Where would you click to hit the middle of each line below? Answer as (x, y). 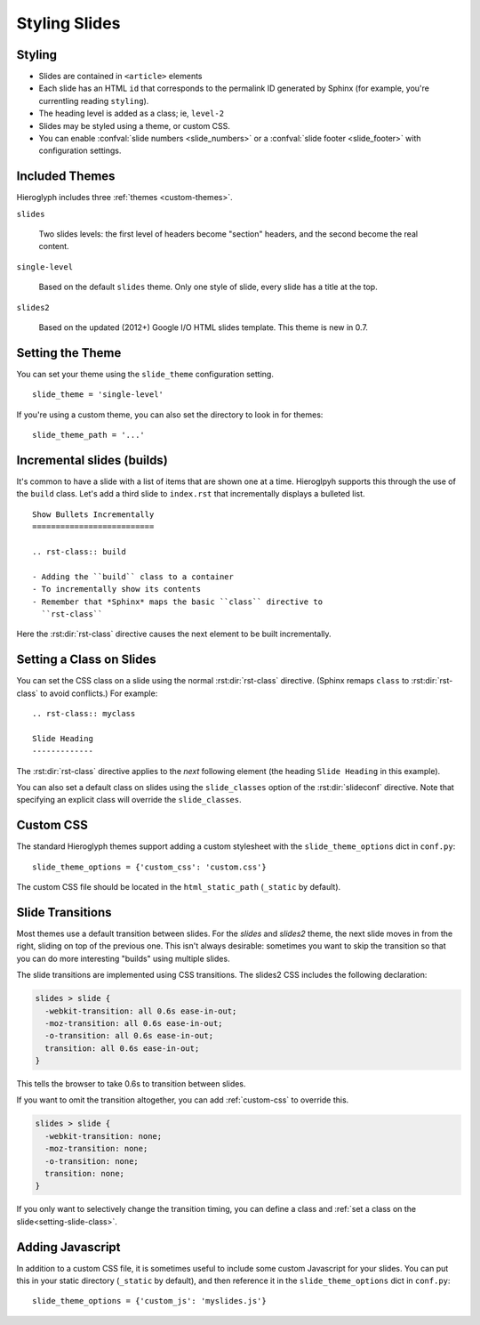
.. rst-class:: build (79, 551)
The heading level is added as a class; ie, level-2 (132, 113)
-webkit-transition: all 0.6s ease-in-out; (141, 1011)
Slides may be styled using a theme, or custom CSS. (135, 125)
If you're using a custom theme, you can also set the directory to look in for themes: (170, 415)
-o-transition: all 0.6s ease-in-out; (129, 1036)
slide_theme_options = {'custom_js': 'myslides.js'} (149, 1301)
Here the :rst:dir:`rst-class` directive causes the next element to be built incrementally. (174, 634)
